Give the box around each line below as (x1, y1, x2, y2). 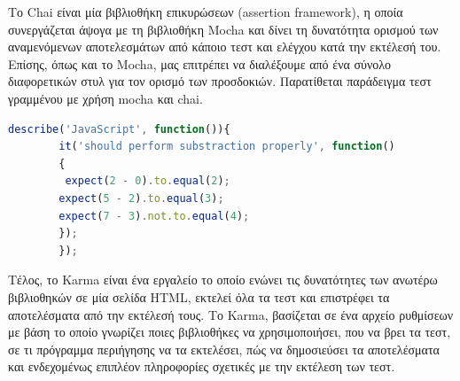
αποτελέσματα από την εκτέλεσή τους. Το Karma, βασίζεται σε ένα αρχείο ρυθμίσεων (8, 305, 454, 323)
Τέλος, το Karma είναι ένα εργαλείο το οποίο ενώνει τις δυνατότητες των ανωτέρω (8, 270, 438, 289)
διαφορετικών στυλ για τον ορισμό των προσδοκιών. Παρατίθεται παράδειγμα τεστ (8, 72, 432, 90)
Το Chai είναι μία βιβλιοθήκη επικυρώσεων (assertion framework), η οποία (8, 3, 403, 20)
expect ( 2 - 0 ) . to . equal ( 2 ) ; (65, 175, 230, 188)
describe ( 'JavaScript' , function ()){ (8, 122, 230, 136)
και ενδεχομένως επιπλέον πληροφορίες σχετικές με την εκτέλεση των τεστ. (8, 357, 395, 376)
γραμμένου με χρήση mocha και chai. (8, 89, 203, 107)
